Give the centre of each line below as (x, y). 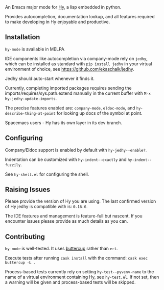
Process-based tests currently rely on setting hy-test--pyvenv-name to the (80, 272)
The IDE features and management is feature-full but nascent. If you (74, 216)
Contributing (25, 237)
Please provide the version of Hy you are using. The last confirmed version (81, 201)
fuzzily (13, 165)
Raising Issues (28, 190)
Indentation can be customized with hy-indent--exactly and (66, 159)
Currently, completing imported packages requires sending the (69, 88)
